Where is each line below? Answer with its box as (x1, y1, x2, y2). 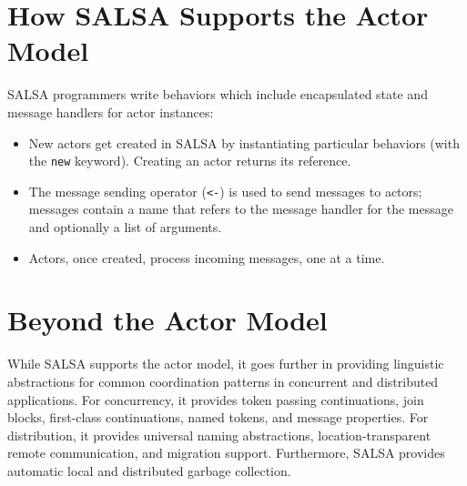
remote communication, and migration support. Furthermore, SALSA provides (7, 443, 445, 462)
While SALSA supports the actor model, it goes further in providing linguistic (7, 354, 444, 373)
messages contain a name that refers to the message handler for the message (28, 199, 453, 218)
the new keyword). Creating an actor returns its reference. (28, 151, 351, 170)
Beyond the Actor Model (7, 301, 328, 339)
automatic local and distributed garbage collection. (7, 461, 291, 480)
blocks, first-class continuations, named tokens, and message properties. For (7, 408, 429, 427)
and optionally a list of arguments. (28, 218, 222, 236)
